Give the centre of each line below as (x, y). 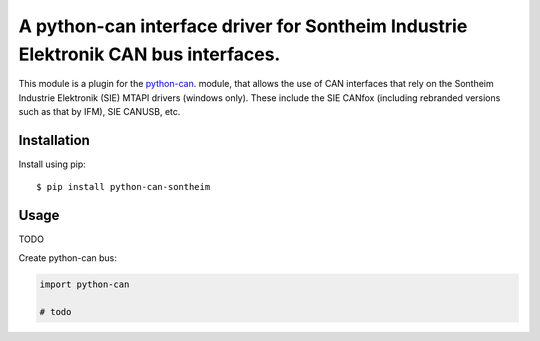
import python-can (84, 284)
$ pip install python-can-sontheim (123, 187)
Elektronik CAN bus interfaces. (149, 54)
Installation (54, 140)
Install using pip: (52, 164)
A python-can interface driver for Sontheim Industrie (243, 26)
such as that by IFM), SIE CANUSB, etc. (99, 112)
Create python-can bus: (67, 257)
